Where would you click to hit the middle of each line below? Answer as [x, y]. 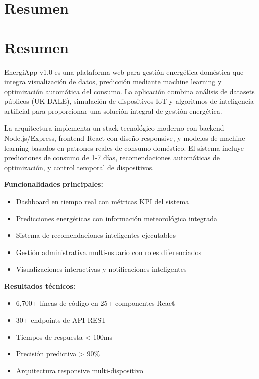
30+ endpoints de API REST [61, 320]
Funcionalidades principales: [54, 184]
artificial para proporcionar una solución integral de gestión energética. [113, 111]
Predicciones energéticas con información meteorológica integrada [117, 218]
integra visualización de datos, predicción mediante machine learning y [113, 81]
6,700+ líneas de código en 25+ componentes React [95, 303]
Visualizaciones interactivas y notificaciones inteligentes [101, 269]
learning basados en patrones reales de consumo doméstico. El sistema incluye [124, 147]
